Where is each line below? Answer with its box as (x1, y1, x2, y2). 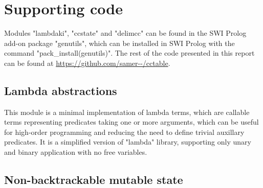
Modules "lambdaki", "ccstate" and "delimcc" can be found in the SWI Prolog (4, 28, 247, 38)
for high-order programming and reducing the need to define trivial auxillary (4, 126, 245, 137)
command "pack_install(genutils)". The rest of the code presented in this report (4, 48, 255, 58)
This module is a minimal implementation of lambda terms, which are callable (4, 106, 250, 117)
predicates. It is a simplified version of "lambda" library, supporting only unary (4, 136, 251, 147)
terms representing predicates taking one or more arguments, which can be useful (4, 116, 259, 127)
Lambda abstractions (4, 82, 117, 98)
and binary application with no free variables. (4, 147, 147, 157)
